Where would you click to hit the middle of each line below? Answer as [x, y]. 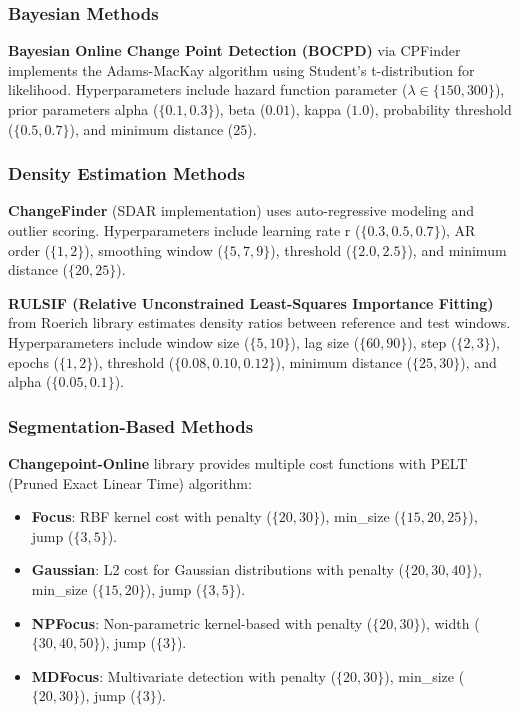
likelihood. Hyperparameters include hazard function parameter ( [208, 89]
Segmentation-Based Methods [131, 425]
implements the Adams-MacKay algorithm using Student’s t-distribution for [241, 69]
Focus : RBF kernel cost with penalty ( [151, 516]
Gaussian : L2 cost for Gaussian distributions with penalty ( [217, 569]
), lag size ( [325, 341]
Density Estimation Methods [126, 173]
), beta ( [240, 109]
